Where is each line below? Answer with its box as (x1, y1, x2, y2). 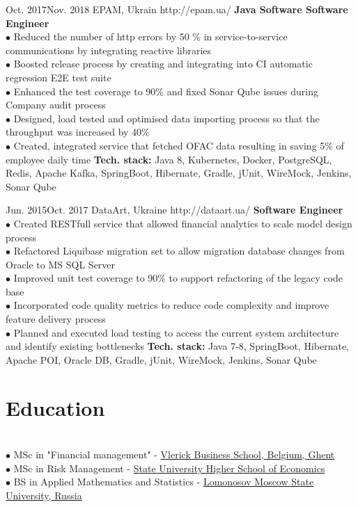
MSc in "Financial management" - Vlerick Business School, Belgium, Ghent (13, 447, 335, 462)
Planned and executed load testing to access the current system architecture (13, 325, 339, 339)
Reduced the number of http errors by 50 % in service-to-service (13, 29, 288, 44)
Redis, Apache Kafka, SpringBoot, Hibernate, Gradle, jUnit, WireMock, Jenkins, (6, 166, 352, 180)
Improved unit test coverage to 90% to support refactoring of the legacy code (13, 271, 343, 285)
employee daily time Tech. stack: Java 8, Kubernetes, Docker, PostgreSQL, (6, 152, 332, 166)
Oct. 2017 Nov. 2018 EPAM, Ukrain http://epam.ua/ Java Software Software (6, 2, 348, 16)
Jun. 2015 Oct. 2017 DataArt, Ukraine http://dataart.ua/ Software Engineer (6, 202, 343, 217)
